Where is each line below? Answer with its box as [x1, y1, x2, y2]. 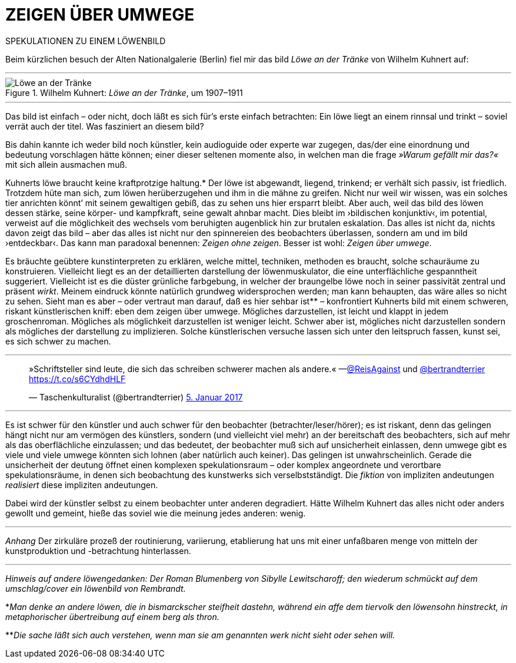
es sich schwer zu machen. [5, 336, 111, 346]
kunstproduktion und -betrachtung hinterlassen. [5, 545, 191, 556]
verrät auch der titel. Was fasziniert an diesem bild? [5, 121, 204, 131]
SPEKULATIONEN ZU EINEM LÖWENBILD [5, 35, 166, 46]
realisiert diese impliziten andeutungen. [5, 479, 158, 490]
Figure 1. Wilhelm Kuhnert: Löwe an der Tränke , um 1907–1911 [5, 87, 243, 98]
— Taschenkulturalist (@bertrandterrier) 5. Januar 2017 [29, 392, 243, 402]
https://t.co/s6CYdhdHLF [29, 373, 126, 384]
